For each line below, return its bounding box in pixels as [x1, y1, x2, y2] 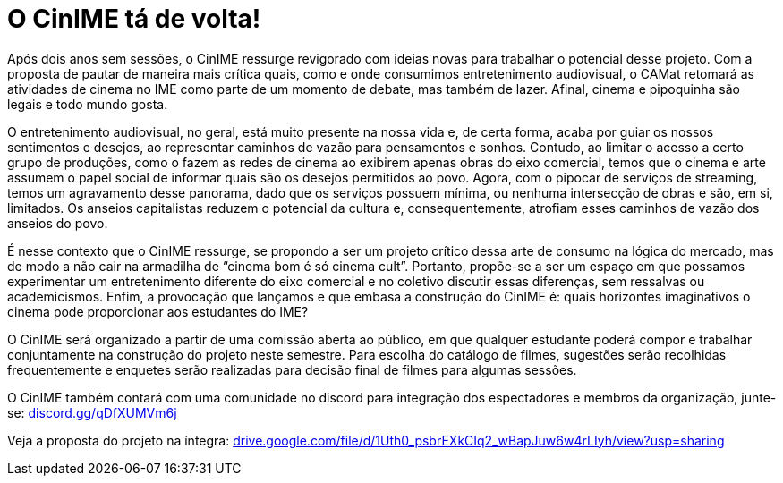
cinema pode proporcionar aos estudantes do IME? [7, 303, 309, 319]
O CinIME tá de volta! [7, 4, 261, 34]
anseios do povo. [7, 215, 108, 231]
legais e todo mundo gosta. [7, 96, 168, 112]
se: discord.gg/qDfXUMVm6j [7, 404, 177, 420]
